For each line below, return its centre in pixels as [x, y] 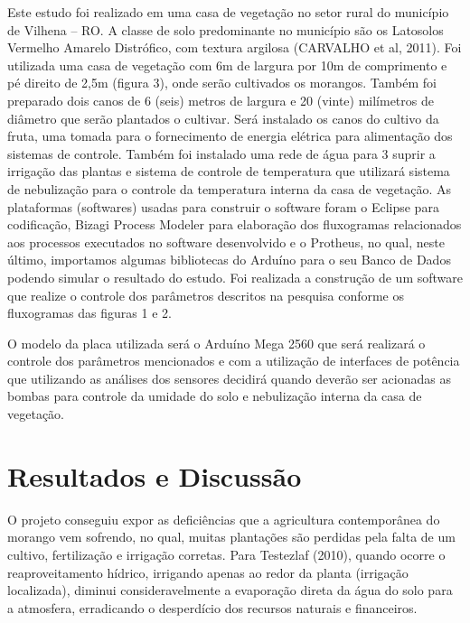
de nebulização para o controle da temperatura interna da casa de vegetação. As [230, 188]
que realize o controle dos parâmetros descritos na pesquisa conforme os [206, 295]
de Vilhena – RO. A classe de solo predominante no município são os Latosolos [226, 29]
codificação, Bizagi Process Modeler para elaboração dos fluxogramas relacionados [235, 224]
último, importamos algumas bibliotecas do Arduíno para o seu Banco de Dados [229, 260]
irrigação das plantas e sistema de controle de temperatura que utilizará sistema [229, 171]
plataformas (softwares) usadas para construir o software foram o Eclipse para [223, 206]
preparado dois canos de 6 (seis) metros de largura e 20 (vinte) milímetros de [221, 100]
